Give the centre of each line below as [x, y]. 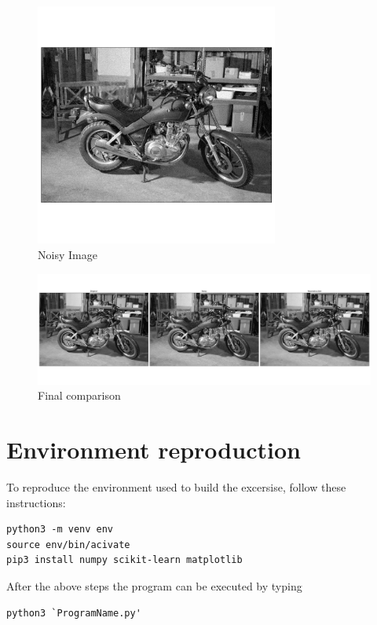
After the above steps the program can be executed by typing [154, 586]
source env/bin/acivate [68, 545]
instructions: [36, 502]
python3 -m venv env [60, 530]
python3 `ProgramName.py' [74, 613]
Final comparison [79, 395]
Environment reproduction [154, 450]
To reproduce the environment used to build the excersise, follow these [176, 487]
